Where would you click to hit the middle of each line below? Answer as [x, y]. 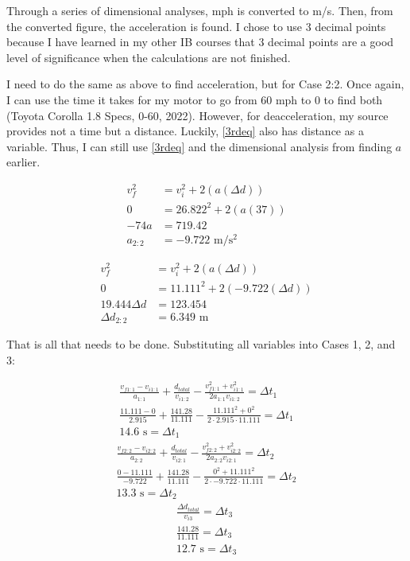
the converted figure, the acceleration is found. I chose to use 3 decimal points [196, 26]
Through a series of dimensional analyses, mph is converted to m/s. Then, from [200, 10]
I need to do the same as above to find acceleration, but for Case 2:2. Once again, [205, 84]
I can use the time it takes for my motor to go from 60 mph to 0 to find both [195, 99]
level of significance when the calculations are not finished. [149, 57]
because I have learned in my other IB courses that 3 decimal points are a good [200, 42]
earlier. [23, 162]
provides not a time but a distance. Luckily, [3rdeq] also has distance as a [185, 131]
